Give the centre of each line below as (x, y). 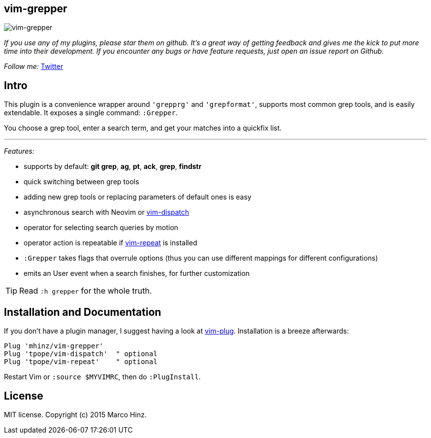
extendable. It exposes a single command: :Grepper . (91, 113)
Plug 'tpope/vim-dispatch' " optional (81, 354)
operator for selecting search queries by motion (101, 228)
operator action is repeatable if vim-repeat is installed (110, 243)
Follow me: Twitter (34, 67)
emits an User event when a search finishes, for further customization (137, 273)
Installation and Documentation (83, 312)
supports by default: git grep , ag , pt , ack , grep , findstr (113, 167)
